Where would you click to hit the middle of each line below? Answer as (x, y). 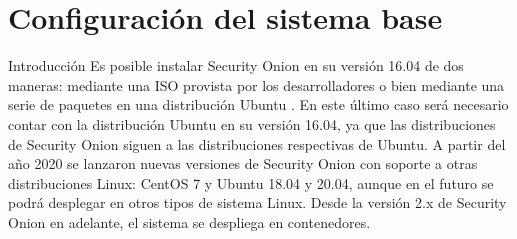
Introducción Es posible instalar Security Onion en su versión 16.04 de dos (236, 65)
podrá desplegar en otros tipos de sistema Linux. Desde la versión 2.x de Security (257, 202)
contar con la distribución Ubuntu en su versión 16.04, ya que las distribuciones (252, 123)
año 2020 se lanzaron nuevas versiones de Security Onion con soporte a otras (243, 163)
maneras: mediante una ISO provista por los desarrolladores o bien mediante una (256, 84)
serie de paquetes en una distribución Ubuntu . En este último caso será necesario (258, 104)
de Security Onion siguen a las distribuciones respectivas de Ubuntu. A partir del (257, 143)
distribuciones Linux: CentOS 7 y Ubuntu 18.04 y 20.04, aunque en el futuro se (251, 182)
